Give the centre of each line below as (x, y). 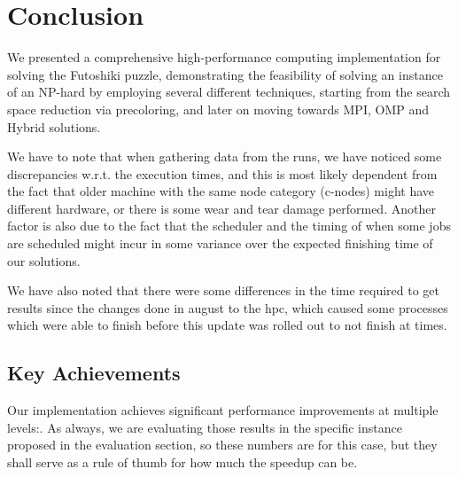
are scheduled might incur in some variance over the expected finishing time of (220, 243)
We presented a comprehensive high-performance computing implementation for (224, 57)
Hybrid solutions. (54, 126)
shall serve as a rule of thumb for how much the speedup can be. (182, 462)
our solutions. (44, 260)
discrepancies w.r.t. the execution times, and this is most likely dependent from (222, 173)
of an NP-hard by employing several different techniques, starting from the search (229, 92)
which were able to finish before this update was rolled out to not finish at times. (227, 325)
